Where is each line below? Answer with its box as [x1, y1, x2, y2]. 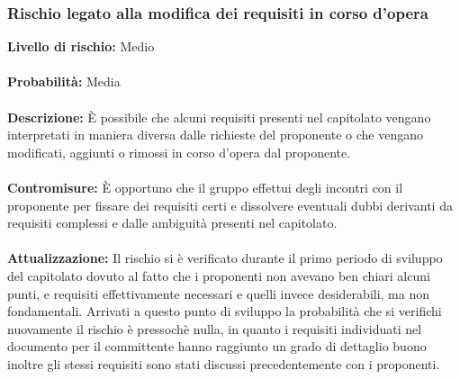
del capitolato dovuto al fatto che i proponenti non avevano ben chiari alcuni [7, 266, 430, 284]
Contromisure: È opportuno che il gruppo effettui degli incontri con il [7, 177, 403, 196]
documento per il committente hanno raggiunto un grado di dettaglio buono [7, 337, 427, 356]
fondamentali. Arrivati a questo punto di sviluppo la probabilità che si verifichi [7, 302, 442, 320]
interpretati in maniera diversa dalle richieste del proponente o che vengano [7, 125, 423, 144]
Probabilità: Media [7, 72, 121, 91]
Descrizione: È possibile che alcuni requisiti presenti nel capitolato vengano [7, 107, 431, 126]
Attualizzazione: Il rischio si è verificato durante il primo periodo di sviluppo [7, 248, 443, 267]
